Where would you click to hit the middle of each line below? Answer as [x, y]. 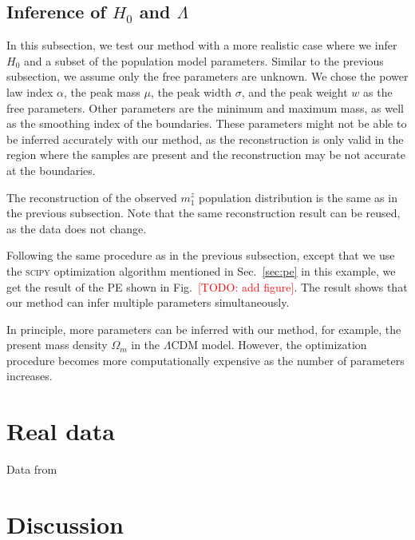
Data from [32, 469]
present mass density [57, 345]
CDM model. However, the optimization [269, 345]
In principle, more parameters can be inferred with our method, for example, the [204, 329]
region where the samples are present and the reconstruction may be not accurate [206, 155]
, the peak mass [102, 91]
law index [30, 91]
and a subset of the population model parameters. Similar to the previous [204, 60]
